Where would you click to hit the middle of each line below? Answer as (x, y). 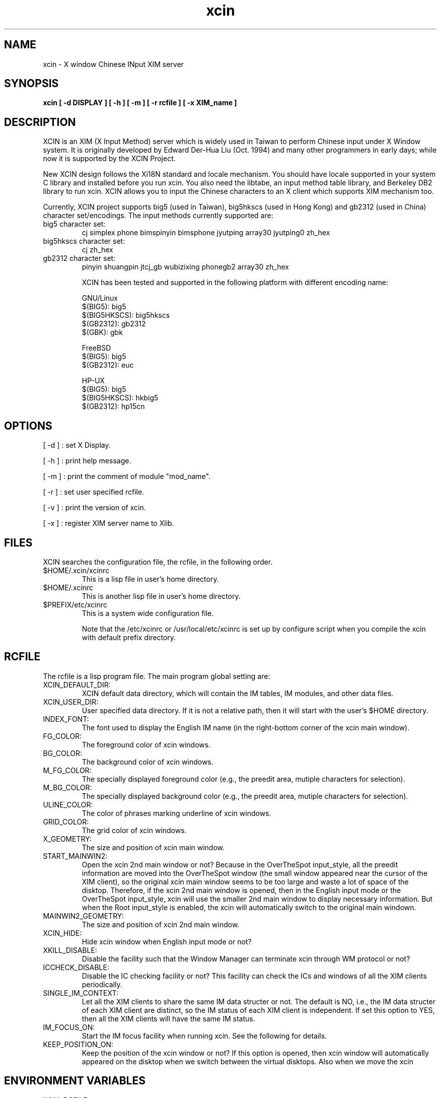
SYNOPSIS (31, 84)
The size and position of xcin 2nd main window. (161, 924)
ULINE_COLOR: (68, 804)
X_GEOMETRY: (67, 839)
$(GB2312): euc (108, 365)
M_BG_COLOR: (67, 787)
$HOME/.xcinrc (68, 587)
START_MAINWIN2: (75, 856)
